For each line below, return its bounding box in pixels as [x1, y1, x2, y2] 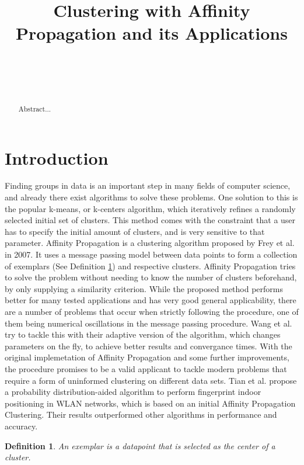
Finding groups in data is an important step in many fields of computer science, [5, 179, 291, 192]
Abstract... [18, 103, 51, 113]
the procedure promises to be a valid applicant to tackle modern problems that [5, 362, 287, 374]
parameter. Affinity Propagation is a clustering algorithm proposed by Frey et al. [5, 237, 295, 249]
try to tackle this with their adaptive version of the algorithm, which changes [5, 328, 281, 341]
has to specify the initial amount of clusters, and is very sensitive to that [5, 225, 265, 237]
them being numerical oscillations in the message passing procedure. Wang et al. [5, 317, 292, 329]
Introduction [5, 145, 109, 169]
